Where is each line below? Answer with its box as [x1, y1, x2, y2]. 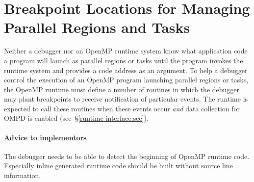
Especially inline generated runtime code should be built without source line [4, 160, 233, 171]
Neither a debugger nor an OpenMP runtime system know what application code [4, 46, 248, 56]
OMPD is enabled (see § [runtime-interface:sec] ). [4, 113, 149, 123]
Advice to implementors [4, 132, 87, 142]
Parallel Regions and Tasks [4, 17, 190, 37]
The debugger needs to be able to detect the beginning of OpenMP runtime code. [4, 151, 250, 161]
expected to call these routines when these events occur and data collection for [4, 103, 240, 113]
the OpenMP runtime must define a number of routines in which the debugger [4, 84, 240, 94]
